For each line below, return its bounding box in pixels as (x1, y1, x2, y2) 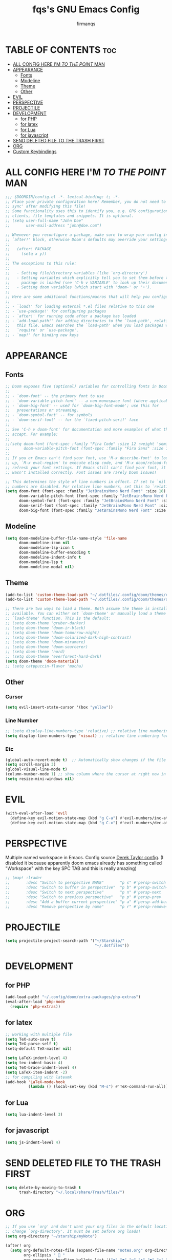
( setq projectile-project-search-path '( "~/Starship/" (5, 938, 125, 943)
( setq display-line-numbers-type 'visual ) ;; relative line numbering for (5, 733, 168, 738)
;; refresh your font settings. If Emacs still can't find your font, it (5, 465, 166, 470)
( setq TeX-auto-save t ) (5, 1036, 56, 1042)
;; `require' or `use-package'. (5, 328, 79, 333)
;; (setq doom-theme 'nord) (5, 649, 66, 655)
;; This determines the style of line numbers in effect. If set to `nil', (5, 479, 170, 484)
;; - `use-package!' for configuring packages (5, 308, 106, 314)
